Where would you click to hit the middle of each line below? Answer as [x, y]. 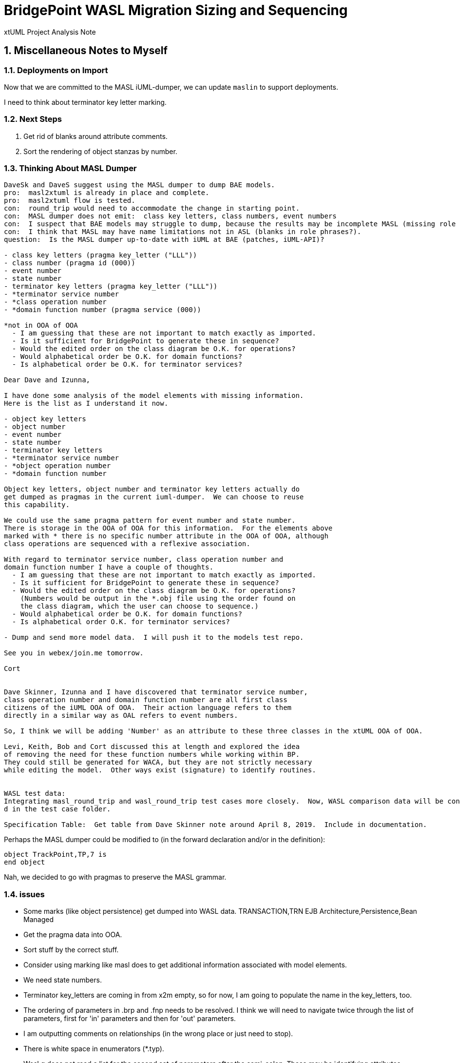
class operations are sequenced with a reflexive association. [127, 544]
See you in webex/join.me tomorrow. [74, 653]
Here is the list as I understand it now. [86, 404]
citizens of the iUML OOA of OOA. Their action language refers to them [148, 708]
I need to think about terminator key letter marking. [85, 102]
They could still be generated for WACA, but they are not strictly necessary [158, 762]
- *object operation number [57, 466]
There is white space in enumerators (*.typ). [94, 1049]
